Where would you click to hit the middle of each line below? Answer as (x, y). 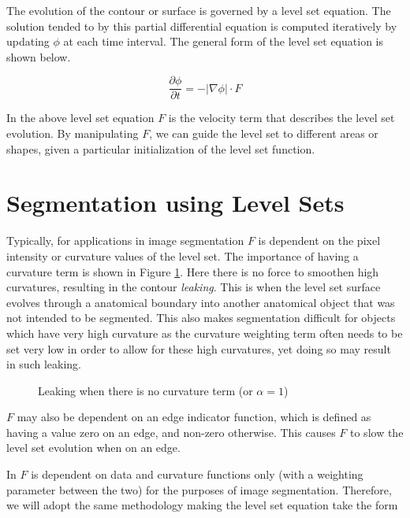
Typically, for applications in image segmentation (125, 240)
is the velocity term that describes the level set (281, 118)
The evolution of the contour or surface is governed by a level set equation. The (199, 10)
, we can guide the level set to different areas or (264, 133)
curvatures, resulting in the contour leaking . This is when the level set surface (194, 287)
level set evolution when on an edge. (93, 448)
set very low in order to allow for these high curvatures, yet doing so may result (199, 348)
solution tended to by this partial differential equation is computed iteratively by (202, 26)
